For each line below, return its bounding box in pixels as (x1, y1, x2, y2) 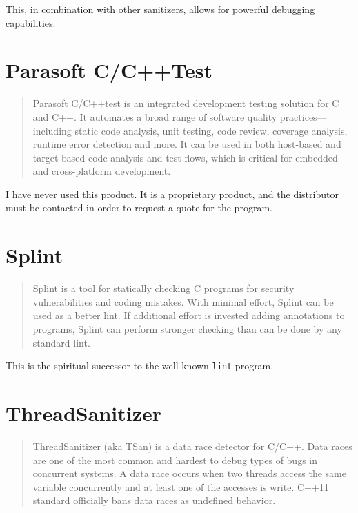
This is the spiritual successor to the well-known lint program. (6, 358, 274, 373)
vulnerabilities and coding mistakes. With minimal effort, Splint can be (32, 294, 334, 309)
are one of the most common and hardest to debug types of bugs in (32, 452, 317, 467)
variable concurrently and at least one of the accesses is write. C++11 (32, 479, 329, 494)
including (32, 123, 72, 137)
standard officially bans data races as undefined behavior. (32, 493, 276, 507)
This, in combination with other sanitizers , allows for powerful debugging (6, 2, 315, 16)
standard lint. (32, 335, 90, 349)
